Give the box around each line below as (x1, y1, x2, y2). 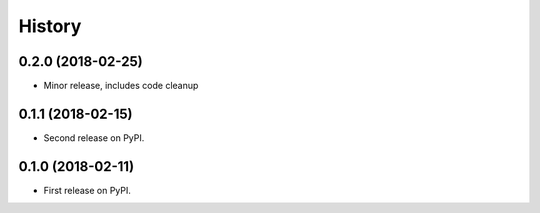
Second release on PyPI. (43, 131, 145, 144)
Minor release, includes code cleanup (43, 80, 199, 92)
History (18, 15, 82, 37)
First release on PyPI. (43, 184, 132, 196)
